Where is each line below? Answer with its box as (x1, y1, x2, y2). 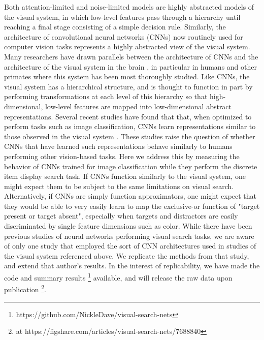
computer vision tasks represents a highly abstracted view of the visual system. (4, 41, 250, 52)
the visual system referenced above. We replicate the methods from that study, (4, 250, 249, 261)
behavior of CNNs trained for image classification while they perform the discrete (4, 161, 257, 171)
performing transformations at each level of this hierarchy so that (4, 91, 208, 102)
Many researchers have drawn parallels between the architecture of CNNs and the (4, 51, 258, 61)
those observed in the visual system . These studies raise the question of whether (4, 131, 255, 141)
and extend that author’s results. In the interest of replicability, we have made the (4, 260, 260, 271)
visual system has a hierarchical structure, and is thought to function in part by (4, 81, 253, 91)
